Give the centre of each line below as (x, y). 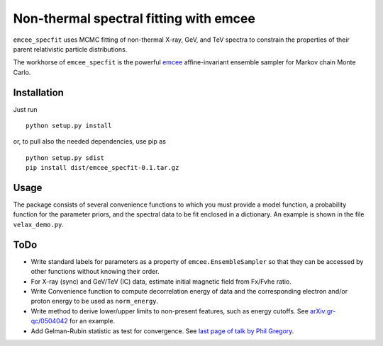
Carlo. (22, 72)
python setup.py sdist (65, 158)
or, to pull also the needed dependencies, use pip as (90, 142)
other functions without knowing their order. (95, 272)
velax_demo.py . (38, 224)
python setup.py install (69, 126)
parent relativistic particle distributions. (70, 49)
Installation (38, 92)
